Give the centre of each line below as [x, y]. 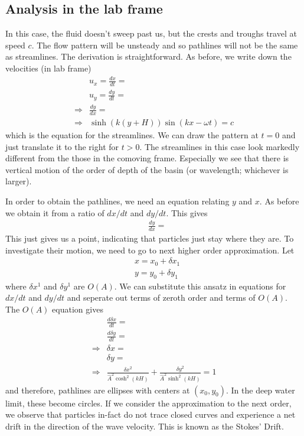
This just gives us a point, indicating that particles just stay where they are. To [150, 238]
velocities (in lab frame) [48, 68]
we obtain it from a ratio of [55, 212]
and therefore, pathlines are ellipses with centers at [98, 390]
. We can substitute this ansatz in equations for [200, 286]
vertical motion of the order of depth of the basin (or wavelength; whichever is [147, 169]
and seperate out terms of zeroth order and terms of [161, 297]
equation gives [78, 309]
